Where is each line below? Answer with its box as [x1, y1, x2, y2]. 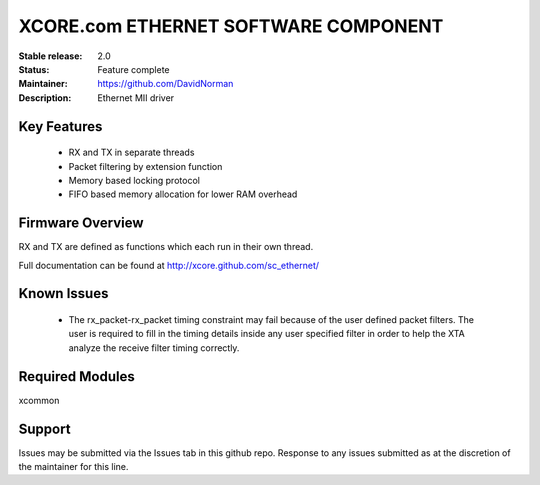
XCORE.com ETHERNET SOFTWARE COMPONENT [18, 15, 444, 37]
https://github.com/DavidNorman [97, 78, 234, 90]
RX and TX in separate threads [68, 146, 195, 159]
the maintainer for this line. [18, 460, 129, 472]
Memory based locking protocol [68, 174, 200, 186]
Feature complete [97, 63, 170, 75]
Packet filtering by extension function [68, 160, 223, 172]
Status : [18, 63, 50, 75]
